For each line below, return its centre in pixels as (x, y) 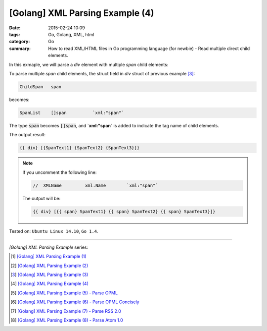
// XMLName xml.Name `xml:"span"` (95, 185)
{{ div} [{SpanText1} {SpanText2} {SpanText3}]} (80, 148)
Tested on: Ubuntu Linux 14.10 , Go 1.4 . (54, 231)
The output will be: (42, 198)
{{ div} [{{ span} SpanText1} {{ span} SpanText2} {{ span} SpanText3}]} (124, 211)
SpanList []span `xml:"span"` (72, 112)
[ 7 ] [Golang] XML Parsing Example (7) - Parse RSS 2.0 (66, 311)
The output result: (27, 135)
